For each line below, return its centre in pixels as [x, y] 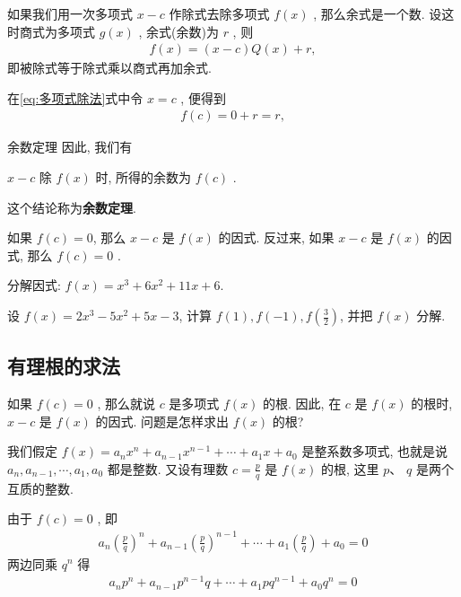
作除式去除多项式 [219, 13]
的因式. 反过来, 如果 [276, 237]
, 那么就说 [126, 404]
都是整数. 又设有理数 [168, 468]
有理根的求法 [64, 366]
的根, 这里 [350, 468]
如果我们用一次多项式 [70, 13]
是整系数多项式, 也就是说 [374, 451]
